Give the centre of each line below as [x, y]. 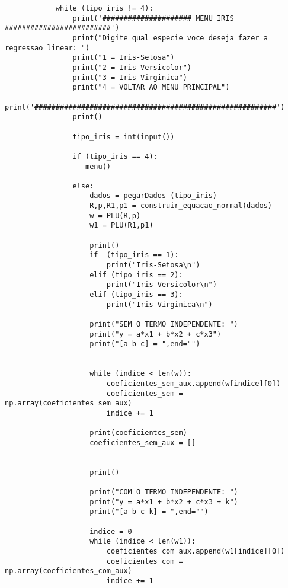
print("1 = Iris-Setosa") [124, 58]
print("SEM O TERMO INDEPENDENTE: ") [164, 324]
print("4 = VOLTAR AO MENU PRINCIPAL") [151, 87]
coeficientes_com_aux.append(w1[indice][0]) [196, 552]
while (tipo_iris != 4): [104, 8]
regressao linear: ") [47, 48]
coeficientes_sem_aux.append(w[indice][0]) [193, 383]
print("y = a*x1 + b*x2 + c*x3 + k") [164, 502]
